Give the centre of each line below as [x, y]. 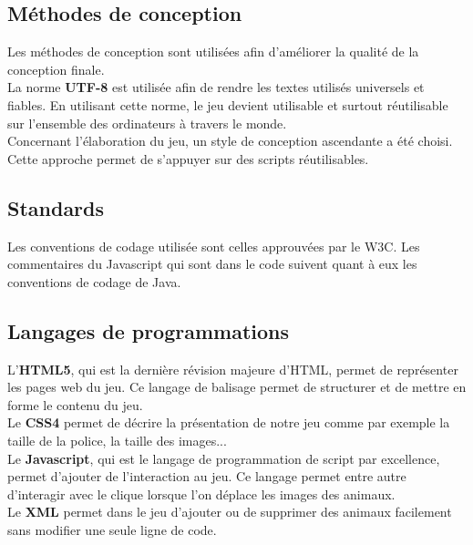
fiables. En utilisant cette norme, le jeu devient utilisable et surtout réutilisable [228, 104]
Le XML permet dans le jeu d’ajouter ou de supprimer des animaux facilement [230, 512]
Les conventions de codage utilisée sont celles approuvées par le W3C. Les [214, 246]
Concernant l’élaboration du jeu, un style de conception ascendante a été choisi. [230, 141]
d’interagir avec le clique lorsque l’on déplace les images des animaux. [201, 494]
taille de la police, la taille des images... [117, 440]
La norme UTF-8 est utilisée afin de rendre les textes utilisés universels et [216, 87]
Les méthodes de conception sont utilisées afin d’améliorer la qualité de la [213, 51]
